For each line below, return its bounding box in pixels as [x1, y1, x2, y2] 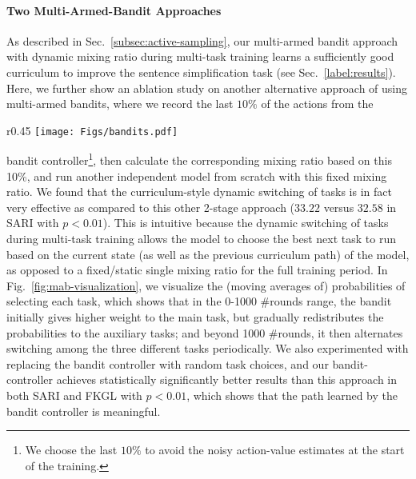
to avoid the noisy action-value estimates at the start [145, 441, 405, 458]
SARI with [6, 214, 59, 231]
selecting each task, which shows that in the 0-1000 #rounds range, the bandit [6, 293, 392, 309]
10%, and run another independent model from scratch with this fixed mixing [6, 167, 387, 184]
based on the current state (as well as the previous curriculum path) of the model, [6, 245, 410, 262]
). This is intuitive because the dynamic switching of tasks [102, 214, 389, 231]
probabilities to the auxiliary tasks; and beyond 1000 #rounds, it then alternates [6, 324, 403, 341]
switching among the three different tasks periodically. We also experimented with [6, 340, 409, 357]
